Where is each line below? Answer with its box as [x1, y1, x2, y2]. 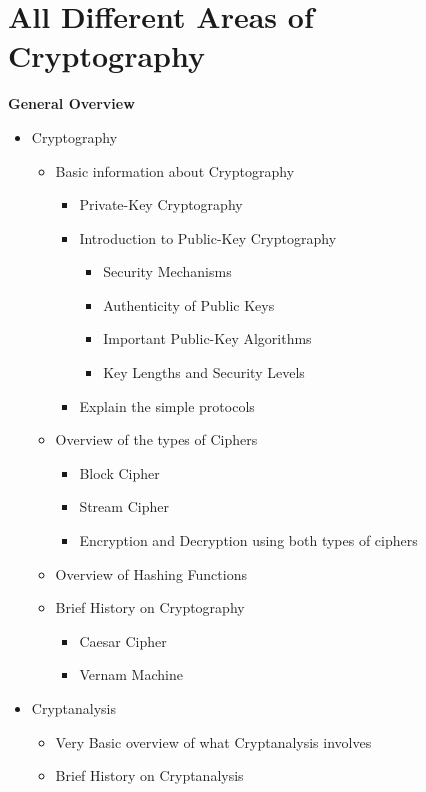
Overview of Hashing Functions [55, 563, 247, 584]
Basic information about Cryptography [55, 160, 295, 181]
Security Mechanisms [103, 261, 232, 282]
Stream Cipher [79, 496, 169, 517]
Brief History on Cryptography [55, 597, 245, 618]
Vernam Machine [79, 664, 183, 685]
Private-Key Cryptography [79, 194, 243, 215]
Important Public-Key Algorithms [103, 328, 312, 349]
